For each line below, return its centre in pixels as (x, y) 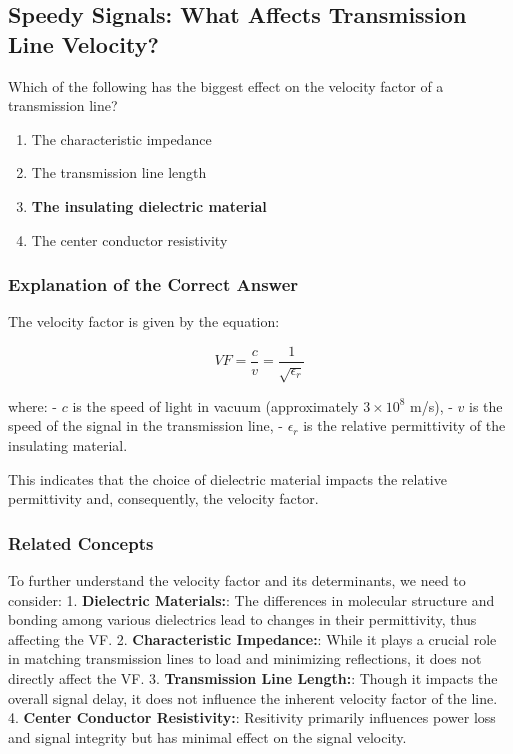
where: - (33, 405)
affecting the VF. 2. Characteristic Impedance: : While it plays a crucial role (252, 638)
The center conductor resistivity (129, 239)
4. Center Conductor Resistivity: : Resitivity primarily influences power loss (252, 717)
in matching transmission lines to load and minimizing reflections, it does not (245, 658)
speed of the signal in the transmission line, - (145, 425)
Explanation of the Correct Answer (153, 284)
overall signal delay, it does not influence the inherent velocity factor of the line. (253, 697)
